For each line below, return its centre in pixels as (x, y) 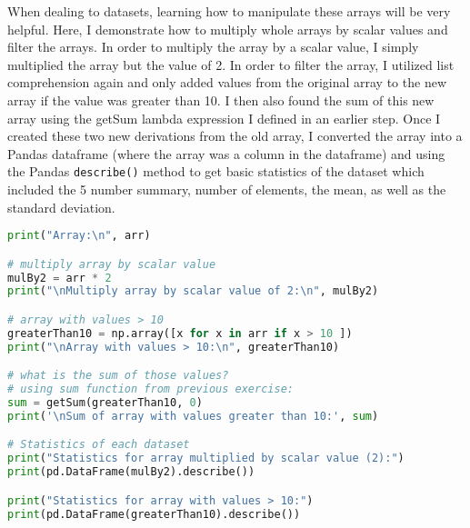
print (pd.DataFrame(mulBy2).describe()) (131, 472)
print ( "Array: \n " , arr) (79, 236)
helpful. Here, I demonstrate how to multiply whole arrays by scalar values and (228, 29)
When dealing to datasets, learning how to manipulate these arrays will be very (229, 11)
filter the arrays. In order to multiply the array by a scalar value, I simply (213, 47)
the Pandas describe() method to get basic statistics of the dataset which (216, 171)
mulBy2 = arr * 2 (60, 278)
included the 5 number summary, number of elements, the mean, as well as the (227, 189)
